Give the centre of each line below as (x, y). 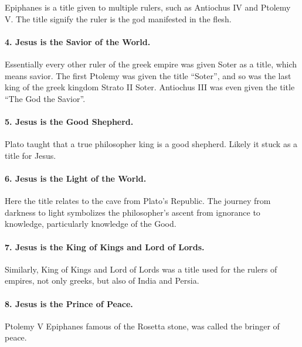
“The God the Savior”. (45, 98)
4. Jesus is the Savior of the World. (78, 41)
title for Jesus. (30, 155)
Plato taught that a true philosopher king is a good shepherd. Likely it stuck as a (151, 144)
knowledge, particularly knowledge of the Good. (91, 224)
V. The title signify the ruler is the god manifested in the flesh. (118, 18)
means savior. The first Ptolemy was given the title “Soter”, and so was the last (148, 75)
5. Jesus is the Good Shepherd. (69, 121)
